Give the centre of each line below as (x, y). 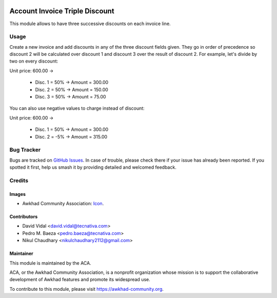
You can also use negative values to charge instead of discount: (77, 108)
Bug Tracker (25, 150)
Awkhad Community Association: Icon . (63, 204)
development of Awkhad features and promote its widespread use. (80, 280)
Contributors (24, 217)
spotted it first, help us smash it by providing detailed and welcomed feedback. (93, 167)
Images (17, 194)
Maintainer (21, 253)
